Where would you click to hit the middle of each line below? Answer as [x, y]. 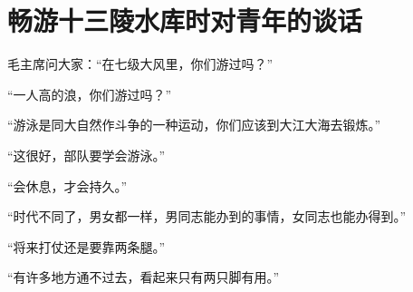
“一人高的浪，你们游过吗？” [90, 94]
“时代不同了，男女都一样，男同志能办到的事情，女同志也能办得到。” [207, 216]
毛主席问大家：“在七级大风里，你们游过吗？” [140, 64]
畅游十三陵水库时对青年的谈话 [185, 20]
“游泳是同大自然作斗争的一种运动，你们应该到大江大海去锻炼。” [194, 125]
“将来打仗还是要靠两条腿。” [86, 246]
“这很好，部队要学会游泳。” [86, 155]
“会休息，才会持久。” [67, 185]
